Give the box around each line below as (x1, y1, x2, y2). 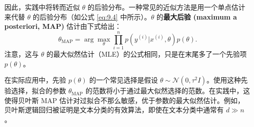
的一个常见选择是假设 (89, 75, 158, 85)
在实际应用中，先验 (4, 75, 66, 85)
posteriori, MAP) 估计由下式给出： (4, 21, 121, 31)
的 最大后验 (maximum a (156, 11, 237, 21)
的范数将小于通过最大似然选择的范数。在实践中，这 (85, 85, 250, 96)
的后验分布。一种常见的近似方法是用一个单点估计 (87, 2, 245, 12)
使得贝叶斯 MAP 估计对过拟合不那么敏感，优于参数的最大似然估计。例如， (4, 95, 245, 105)
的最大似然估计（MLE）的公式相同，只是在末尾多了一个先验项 (46, 48, 247, 59)
